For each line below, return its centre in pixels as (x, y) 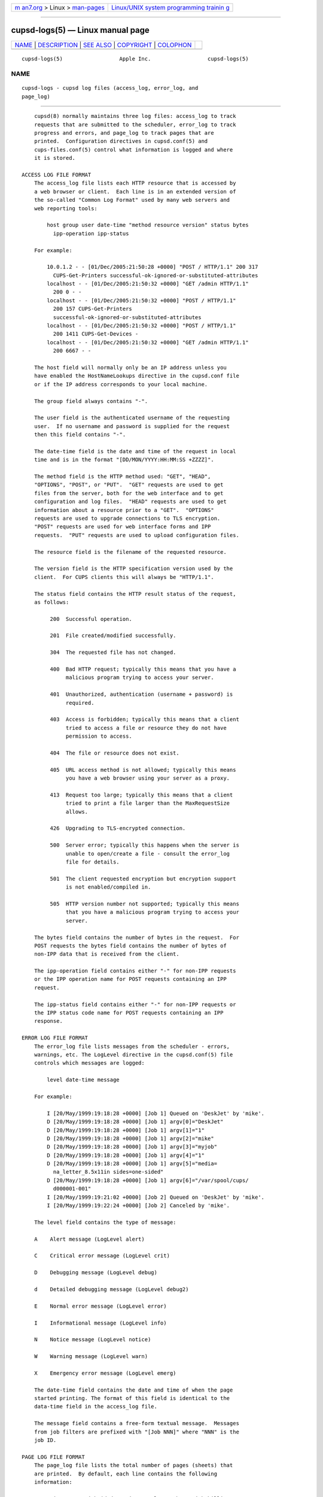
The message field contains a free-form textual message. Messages (136, 1423)
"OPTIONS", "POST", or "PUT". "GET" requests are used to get (129, 485)
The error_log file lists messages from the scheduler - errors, (132, 1046)
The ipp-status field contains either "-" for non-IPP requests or (135, 1004)
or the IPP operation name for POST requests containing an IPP (130, 979)
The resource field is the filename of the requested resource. (130, 552)
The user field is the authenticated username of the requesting (132, 418)
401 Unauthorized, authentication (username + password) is (141, 694)
